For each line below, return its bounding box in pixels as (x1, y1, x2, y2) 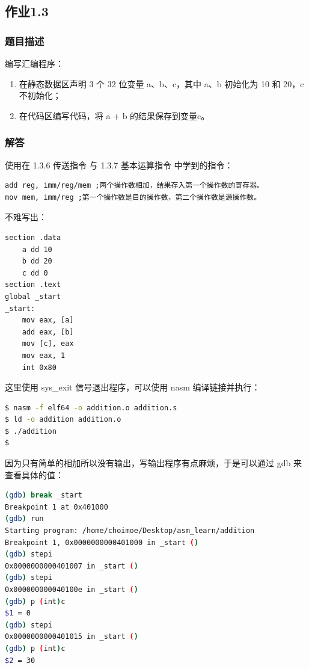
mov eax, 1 (22, 351, 66, 360)
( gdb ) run (5, 514, 44, 523)
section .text (5, 280, 61, 289)
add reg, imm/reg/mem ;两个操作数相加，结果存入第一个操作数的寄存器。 (5, 181, 264, 190)
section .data (5, 233, 61, 242)
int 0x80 (22, 363, 57, 372)
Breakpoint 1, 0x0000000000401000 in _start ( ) (5, 538, 199, 547)
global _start (5, 292, 61, 301)
